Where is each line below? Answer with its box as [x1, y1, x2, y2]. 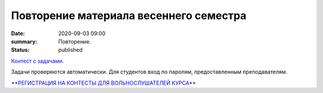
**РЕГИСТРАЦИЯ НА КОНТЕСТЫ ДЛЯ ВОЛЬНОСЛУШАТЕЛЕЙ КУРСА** [11, 79, 196, 86]
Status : [11, 46, 30, 54]
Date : [11, 30, 25, 37]
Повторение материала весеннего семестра [11, 9, 246, 22]
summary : [11, 38, 38, 45]
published [58, 46, 83, 54]
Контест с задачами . [11, 57, 64, 64]
